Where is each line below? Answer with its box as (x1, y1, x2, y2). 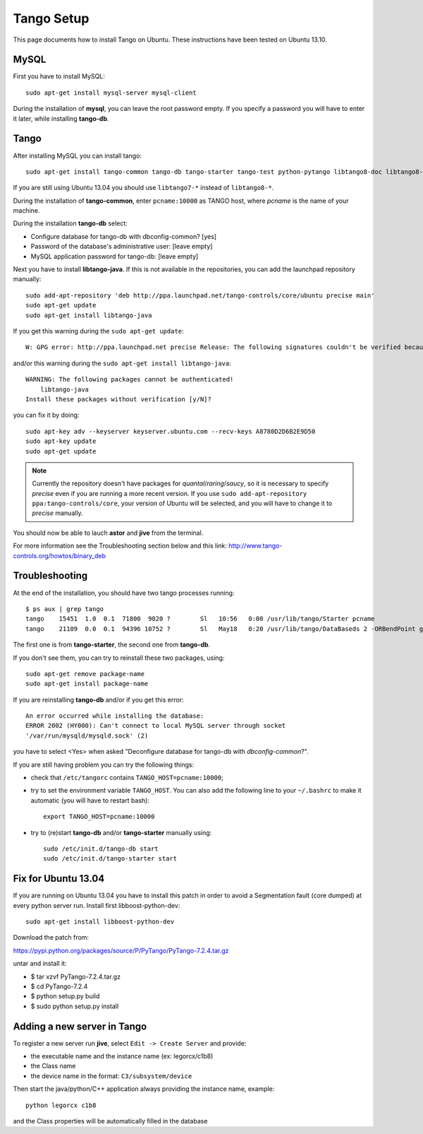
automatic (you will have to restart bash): (30, 796, 149, 805)
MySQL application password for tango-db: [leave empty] (30, 252, 199, 261)
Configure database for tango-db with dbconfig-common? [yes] (30, 232, 217, 240)
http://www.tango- (228, 541, 283, 550)
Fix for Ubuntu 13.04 (13, 873, 105, 885)
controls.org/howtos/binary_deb (13, 551, 106, 560)
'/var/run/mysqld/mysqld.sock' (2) (25, 731, 149, 740)
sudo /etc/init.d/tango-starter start (43, 855, 178, 863)
